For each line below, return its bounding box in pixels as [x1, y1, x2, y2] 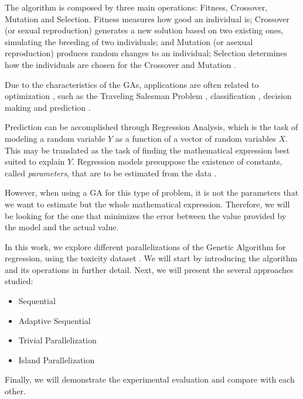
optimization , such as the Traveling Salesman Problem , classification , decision [5, 90, 292, 102]
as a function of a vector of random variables [115, 132, 276, 144]
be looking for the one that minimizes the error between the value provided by [5, 209, 287, 221]
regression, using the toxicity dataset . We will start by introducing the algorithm [5, 252, 298, 264]
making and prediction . [5, 101, 91, 113]
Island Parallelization [18, 353, 95, 366]
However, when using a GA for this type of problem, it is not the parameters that [5, 186, 299, 199]
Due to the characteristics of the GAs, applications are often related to [5, 78, 259, 90]
